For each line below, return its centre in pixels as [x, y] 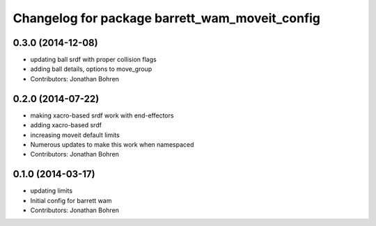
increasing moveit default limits [75, 135]
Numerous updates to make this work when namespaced [112, 144]
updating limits [52, 191]
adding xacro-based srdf [66, 125]
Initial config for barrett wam [71, 200]
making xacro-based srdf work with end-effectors [102, 115]
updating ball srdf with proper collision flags [93, 60]
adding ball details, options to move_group [91, 69]
